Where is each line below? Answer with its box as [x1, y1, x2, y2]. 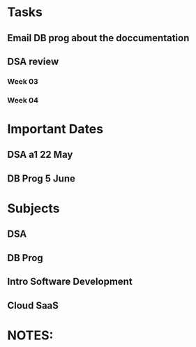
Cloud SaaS [7, 300, 59, 311]
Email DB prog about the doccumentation [7, 32, 190, 44]
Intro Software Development [7, 276, 133, 288]
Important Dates [7, 121, 103, 137]
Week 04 [7, 95, 39, 105]
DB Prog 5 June [7, 172, 75, 184]
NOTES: [7, 327, 54, 343]
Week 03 [7, 76, 38, 86]
